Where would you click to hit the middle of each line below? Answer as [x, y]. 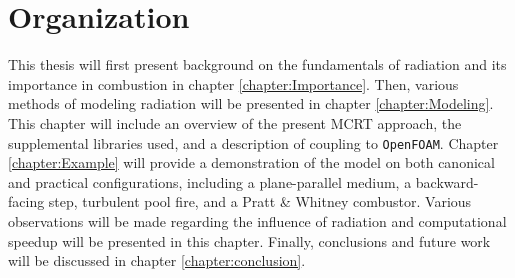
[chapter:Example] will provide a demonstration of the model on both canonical [251, 162]
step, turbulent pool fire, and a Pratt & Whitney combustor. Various [260, 201]
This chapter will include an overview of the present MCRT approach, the [235, 122]
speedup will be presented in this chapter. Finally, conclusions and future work [249, 240]
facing [26, 201]
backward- [447, 181]
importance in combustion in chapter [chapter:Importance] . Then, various [233, 83]
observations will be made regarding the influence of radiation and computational [257, 220]
